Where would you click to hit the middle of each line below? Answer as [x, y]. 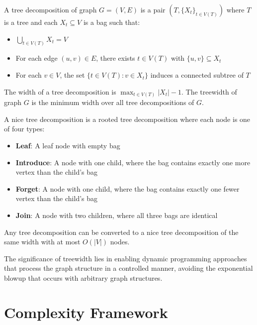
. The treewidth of [209, 91]
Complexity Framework [86, 312]
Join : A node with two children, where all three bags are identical [117, 215]
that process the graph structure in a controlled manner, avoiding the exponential [128, 268]
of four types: [24, 129]
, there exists [116, 58]
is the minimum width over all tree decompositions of [113, 102]
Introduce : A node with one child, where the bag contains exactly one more [133, 162]
